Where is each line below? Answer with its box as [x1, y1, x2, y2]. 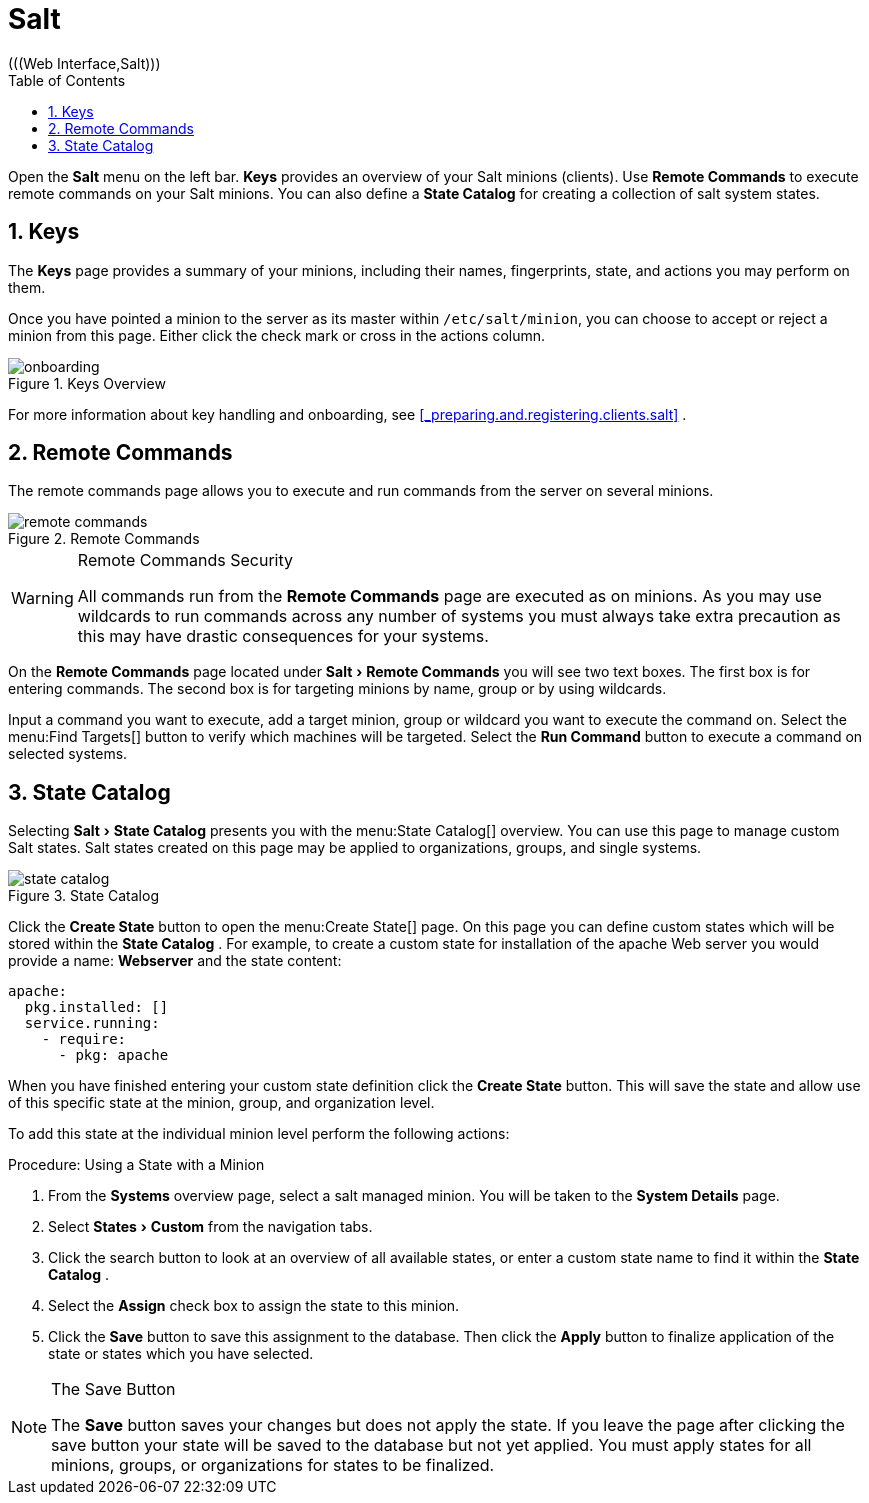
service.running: [24, 1015, 160, 1032]
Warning [11, 588, 74, 609]
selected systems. [8, 745, 128, 763]
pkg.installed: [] [24, 999, 169, 1016]
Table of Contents [8, 71, 126, 89]
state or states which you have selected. [48, 1345, 314, 1363]
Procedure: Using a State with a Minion [8, 1156, 265, 1174]
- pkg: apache [58, 1047, 169, 1064]
